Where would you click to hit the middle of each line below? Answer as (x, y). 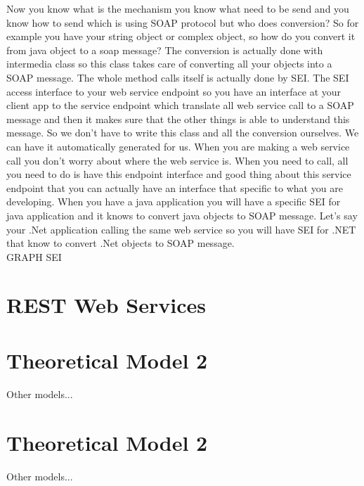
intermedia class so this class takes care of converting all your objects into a (169, 64)
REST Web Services (106, 305)
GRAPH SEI (34, 256)
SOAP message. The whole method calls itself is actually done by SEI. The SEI (178, 77)
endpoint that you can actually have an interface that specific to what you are (175, 187)
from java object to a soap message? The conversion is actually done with (165, 50)
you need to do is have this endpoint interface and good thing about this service (179, 174)
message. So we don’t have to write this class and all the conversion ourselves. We (183, 133)
